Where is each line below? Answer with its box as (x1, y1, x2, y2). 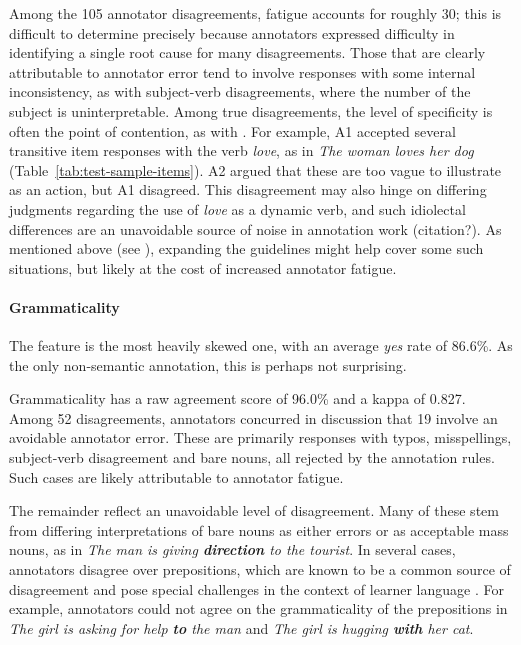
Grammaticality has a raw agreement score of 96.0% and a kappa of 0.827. (9, 388, 466, 409)
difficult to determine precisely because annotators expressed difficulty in (9, 22, 455, 43)
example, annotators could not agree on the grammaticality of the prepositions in (9, 598, 508, 619)
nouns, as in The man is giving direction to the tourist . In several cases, (9, 539, 456, 560)
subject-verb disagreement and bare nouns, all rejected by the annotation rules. (9, 447, 495, 468)
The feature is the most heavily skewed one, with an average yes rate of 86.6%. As (9, 335, 513, 356)
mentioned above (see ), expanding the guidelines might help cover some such (9, 238, 484, 259)
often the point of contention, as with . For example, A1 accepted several (9, 120, 456, 141)
